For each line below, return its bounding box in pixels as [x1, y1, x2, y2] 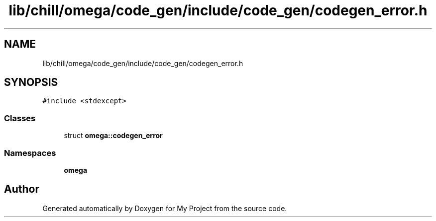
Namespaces [4, 147, 56, 158]
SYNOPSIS [4, 76, 58, 89]
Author [4, 183, 39, 196]
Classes [4, 113, 36, 123]
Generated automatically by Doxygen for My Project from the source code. [42, 204, 287, 213]
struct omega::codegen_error [64, 131, 163, 140]
